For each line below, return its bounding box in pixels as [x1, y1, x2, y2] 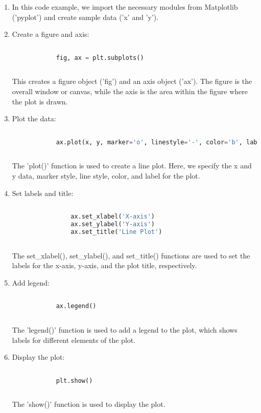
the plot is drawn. [12, 96, 68, 106]
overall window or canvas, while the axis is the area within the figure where [12, 86, 248, 96]
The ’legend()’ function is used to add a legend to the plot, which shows [12, 324, 238, 335]
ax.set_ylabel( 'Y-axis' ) [70, 220, 155, 228]
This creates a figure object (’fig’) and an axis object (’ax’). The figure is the [12, 76, 252, 86]
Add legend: [12, 277, 50, 288]
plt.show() [56, 377, 93, 384]
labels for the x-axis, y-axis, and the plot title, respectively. [12, 260, 197, 271]
